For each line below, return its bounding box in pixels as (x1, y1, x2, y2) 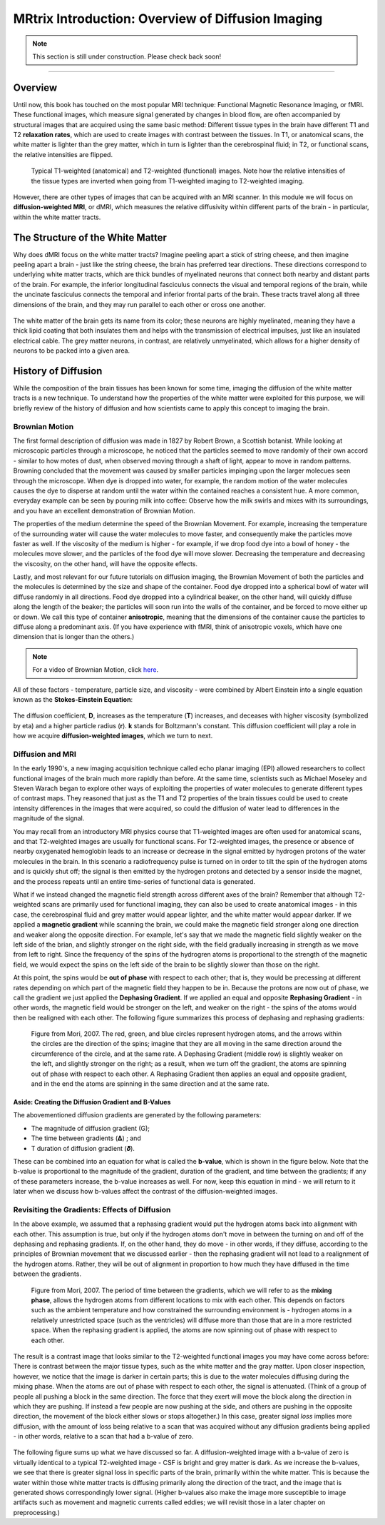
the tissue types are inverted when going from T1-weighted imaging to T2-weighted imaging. (31, 176, 304, 185)
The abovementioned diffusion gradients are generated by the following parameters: (13, 1111, 262, 1119)
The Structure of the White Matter (13, 231, 168, 243)
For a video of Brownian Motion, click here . (32, 665, 159, 674)
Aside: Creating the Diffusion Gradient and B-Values (13, 1098, 171, 1107)
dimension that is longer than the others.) (13, 633, 135, 641)
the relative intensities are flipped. (13, 150, 113, 158)
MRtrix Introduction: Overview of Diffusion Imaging (13, 11, 323, 26)
